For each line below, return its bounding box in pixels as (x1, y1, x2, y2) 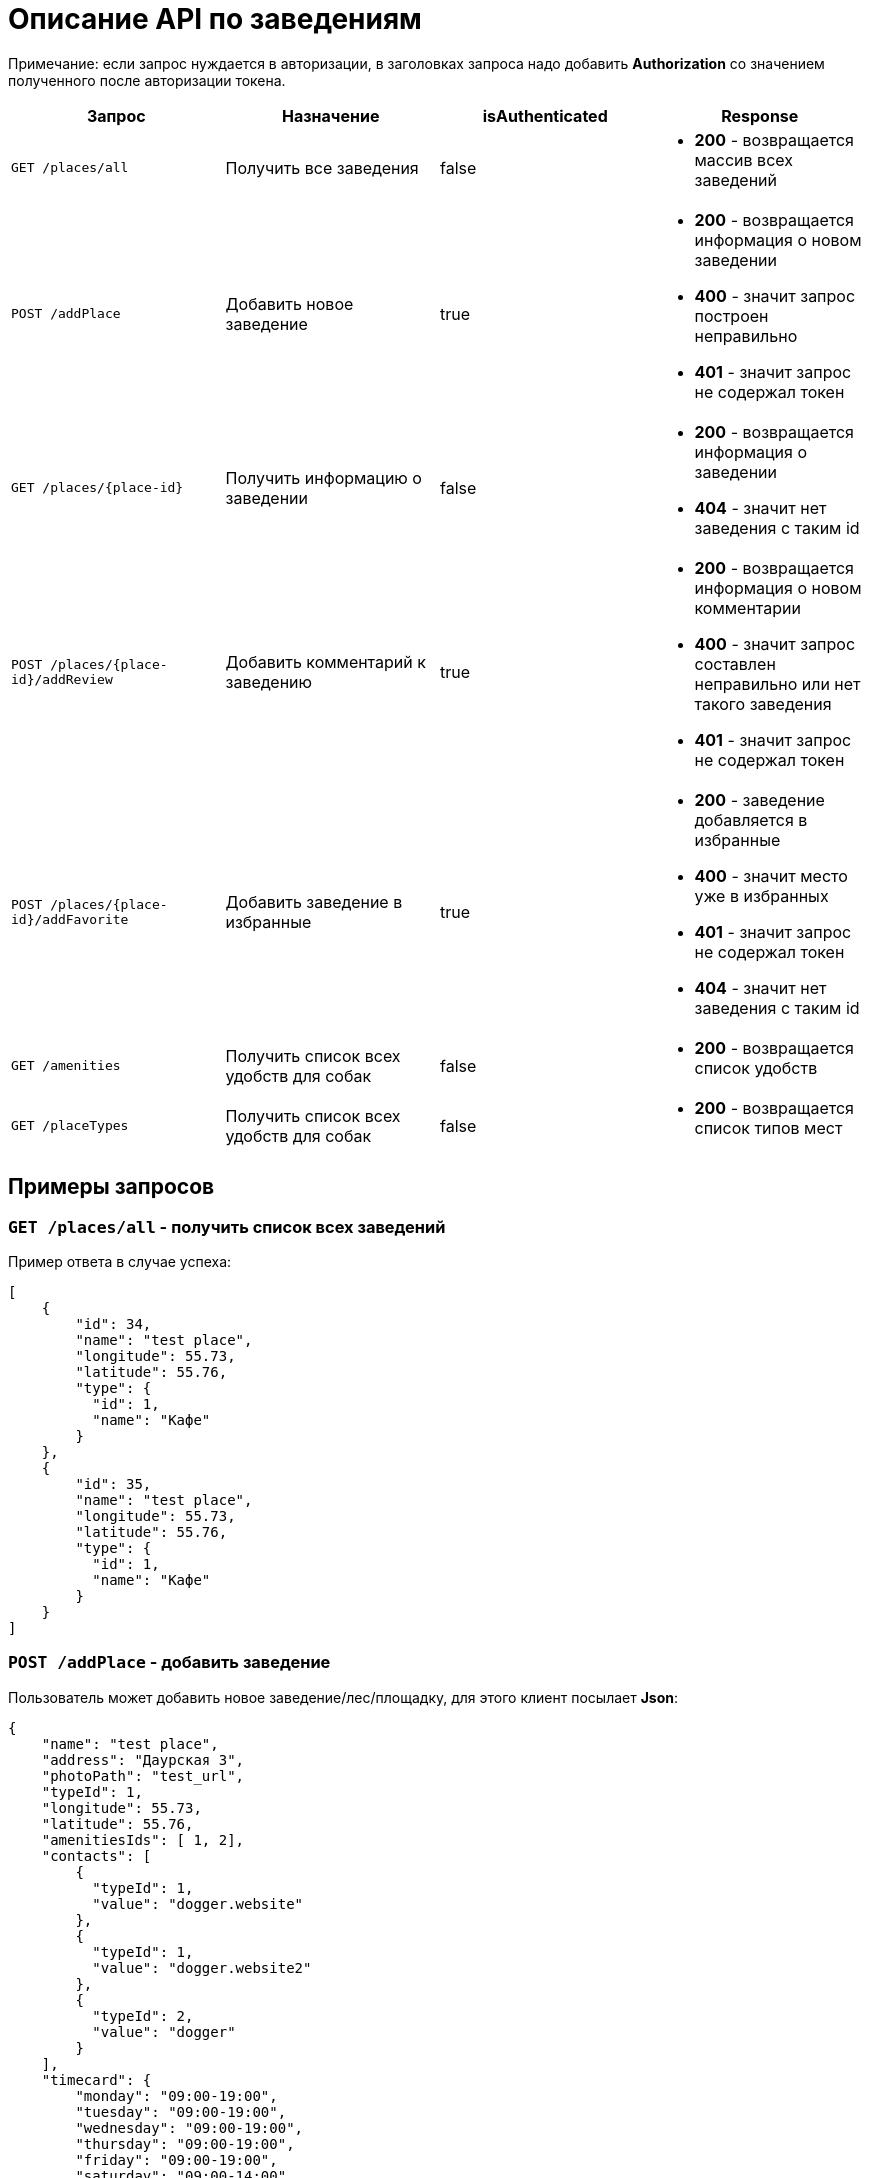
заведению (225, 671, 313, 692)
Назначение (282, 105, 380, 126)
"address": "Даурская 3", (41, 1751, 245, 1768)
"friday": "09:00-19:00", (75, 2151, 278, 2168)
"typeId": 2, (92, 2007, 194, 2024)
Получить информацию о (225, 467, 422, 488)
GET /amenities (11, 1058, 121, 1074)
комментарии (694, 597, 801, 618)
